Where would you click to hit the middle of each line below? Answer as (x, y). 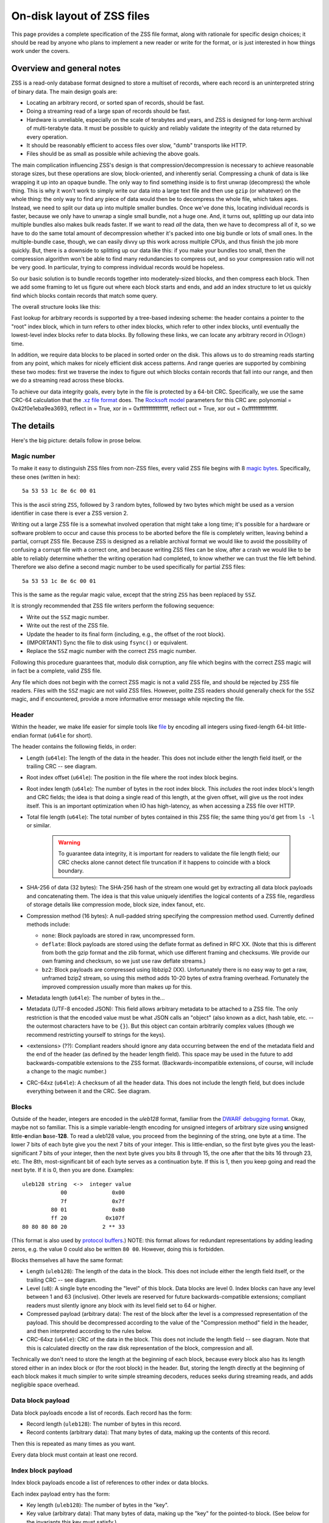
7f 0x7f (93, 1201)
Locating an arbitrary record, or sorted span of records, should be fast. (115, 103)
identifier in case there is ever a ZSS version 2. (70, 513)
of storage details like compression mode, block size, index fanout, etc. (116, 905)
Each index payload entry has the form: (61, 1494)
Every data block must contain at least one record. (75, 1455)
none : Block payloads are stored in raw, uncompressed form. (118, 936)
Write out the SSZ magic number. (68, 617)
